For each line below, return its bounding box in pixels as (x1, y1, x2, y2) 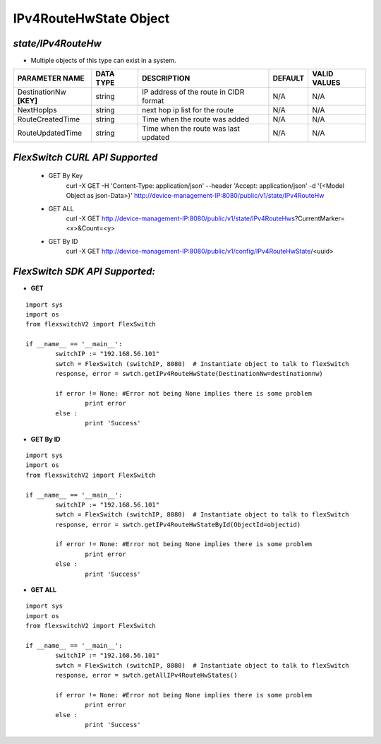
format (141, 96, 164, 106)
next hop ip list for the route (141, 105, 234, 115)
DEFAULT (272, 73, 305, 83)
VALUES (312, 78, 341, 88)
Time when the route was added (141, 114, 250, 124)
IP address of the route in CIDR (141, 87, 245, 97)
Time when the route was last (141, 124, 240, 134)
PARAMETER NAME (17, 73, 85, 83)
